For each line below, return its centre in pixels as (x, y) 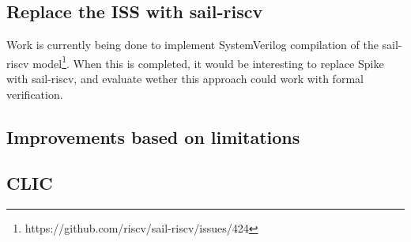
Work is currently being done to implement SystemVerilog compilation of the (192, 45)
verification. (35, 94)
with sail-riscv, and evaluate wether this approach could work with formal (185, 79)
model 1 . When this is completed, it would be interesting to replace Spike (208, 62)
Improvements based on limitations (153, 136)
